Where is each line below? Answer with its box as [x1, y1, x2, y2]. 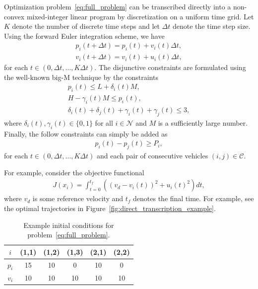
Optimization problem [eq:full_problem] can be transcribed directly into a [4, 1, 231, 11]
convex [4, 11, 25, 21]
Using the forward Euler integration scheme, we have [4, 30, 165, 41]
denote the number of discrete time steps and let [12, 21, 160, 31]
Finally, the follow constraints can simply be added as [4, 128, 168, 139]
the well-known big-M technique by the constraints [4, 72, 158, 82]
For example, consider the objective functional [4, 167, 144, 177]
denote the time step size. [173, 21, 251, 31]
